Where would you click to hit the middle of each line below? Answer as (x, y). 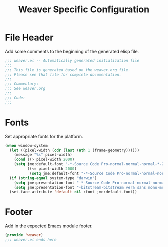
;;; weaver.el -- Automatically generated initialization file (72, 60)
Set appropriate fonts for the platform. (44, 136)
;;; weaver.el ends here (31, 240)
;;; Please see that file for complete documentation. (63, 74)
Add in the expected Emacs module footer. (49, 226)
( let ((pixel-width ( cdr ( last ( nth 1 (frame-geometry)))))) (75, 150)
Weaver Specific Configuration (84, 9)
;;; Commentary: (22, 84)
